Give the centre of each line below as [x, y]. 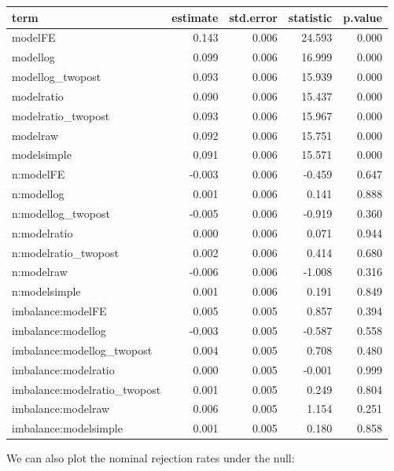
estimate [195, 17]
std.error [253, 17]
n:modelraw [40, 272]
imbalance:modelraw [61, 408]
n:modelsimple [46, 291]
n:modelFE [39, 174]
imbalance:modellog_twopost [82, 350]
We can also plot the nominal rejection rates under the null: [151, 458]
